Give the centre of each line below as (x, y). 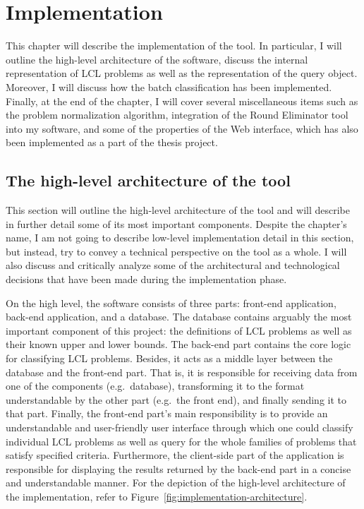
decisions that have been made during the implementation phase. (146, 279)
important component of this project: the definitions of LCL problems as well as (179, 330)
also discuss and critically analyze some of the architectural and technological (173, 265)
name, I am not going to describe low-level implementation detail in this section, (180, 238)
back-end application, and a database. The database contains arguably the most (179, 317)
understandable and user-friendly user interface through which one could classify (180, 427)
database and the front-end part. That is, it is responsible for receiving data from (182, 372)
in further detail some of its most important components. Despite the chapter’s (176, 223)
